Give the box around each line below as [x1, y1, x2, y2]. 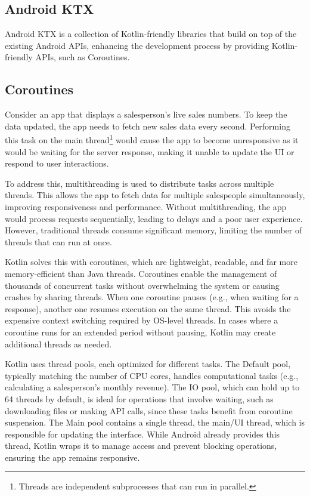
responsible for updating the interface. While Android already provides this [5, 427, 280, 440]
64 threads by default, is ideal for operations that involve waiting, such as [5, 392, 274, 405]
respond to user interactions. [5, 157, 109, 170]
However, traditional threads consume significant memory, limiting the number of [5, 224, 302, 236]
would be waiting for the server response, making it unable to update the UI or [5, 145, 294, 158]
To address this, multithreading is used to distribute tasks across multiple [5, 177, 274, 189]
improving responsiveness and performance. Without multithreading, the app [5, 201, 287, 212]
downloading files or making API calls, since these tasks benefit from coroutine [5, 404, 293, 417]
